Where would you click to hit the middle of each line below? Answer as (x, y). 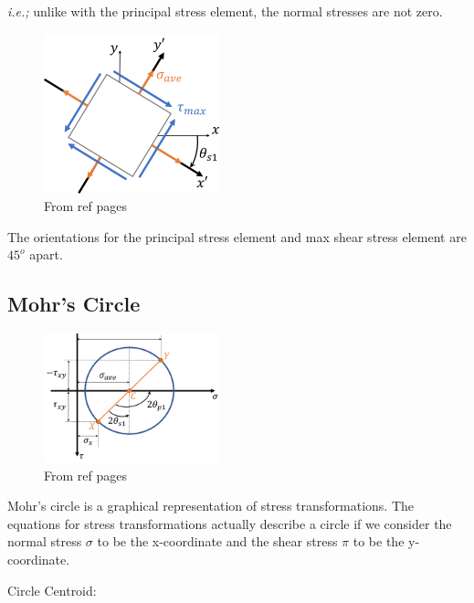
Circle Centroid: (52, 590)
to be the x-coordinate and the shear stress (217, 541)
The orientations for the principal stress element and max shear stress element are (237, 236)
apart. (46, 254)
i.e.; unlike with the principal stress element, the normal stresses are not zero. (225, 11)
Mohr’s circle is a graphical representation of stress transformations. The (211, 506)
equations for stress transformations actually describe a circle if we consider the (230, 523)
